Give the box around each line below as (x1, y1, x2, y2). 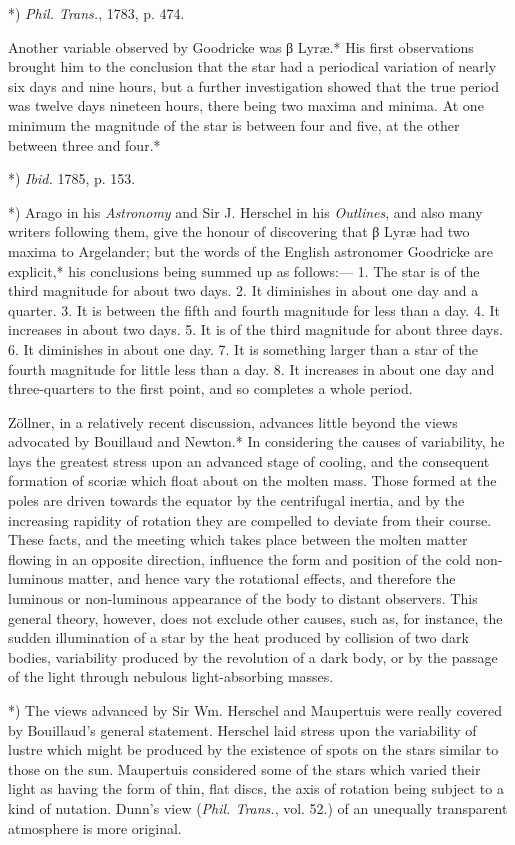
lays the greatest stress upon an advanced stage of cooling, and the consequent (8, 450, 490, 471)
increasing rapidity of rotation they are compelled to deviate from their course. (8, 509, 492, 530)
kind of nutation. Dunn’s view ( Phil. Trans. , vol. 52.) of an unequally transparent (8, 797, 508, 818)
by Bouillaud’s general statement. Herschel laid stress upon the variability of (8, 719, 477, 740)
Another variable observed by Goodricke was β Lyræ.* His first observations (8, 36, 474, 57)
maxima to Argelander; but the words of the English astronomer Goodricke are (8, 240, 493, 261)
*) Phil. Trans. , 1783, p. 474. (8, 3, 185, 23)
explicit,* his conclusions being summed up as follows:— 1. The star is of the (8, 260, 480, 281)
